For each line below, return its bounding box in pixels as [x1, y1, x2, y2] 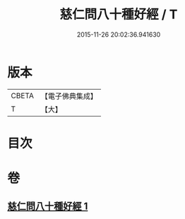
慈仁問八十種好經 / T [59, 6, 178, 23]
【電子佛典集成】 [40, 91, 97, 101]
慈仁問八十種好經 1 [7, 201, 88, 213]
